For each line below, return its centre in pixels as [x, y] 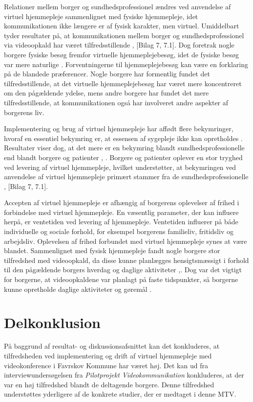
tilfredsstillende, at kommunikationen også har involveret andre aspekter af [116, 102]
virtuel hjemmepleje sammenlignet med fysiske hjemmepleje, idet [101, 16]
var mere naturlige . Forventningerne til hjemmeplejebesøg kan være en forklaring [126, 64]
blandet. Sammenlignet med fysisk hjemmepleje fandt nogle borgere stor [112, 250]
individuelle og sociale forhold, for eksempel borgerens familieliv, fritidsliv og [119, 231]
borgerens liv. [24, 112]
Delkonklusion [52, 322]
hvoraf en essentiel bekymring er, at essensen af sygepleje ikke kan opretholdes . [123, 138]
